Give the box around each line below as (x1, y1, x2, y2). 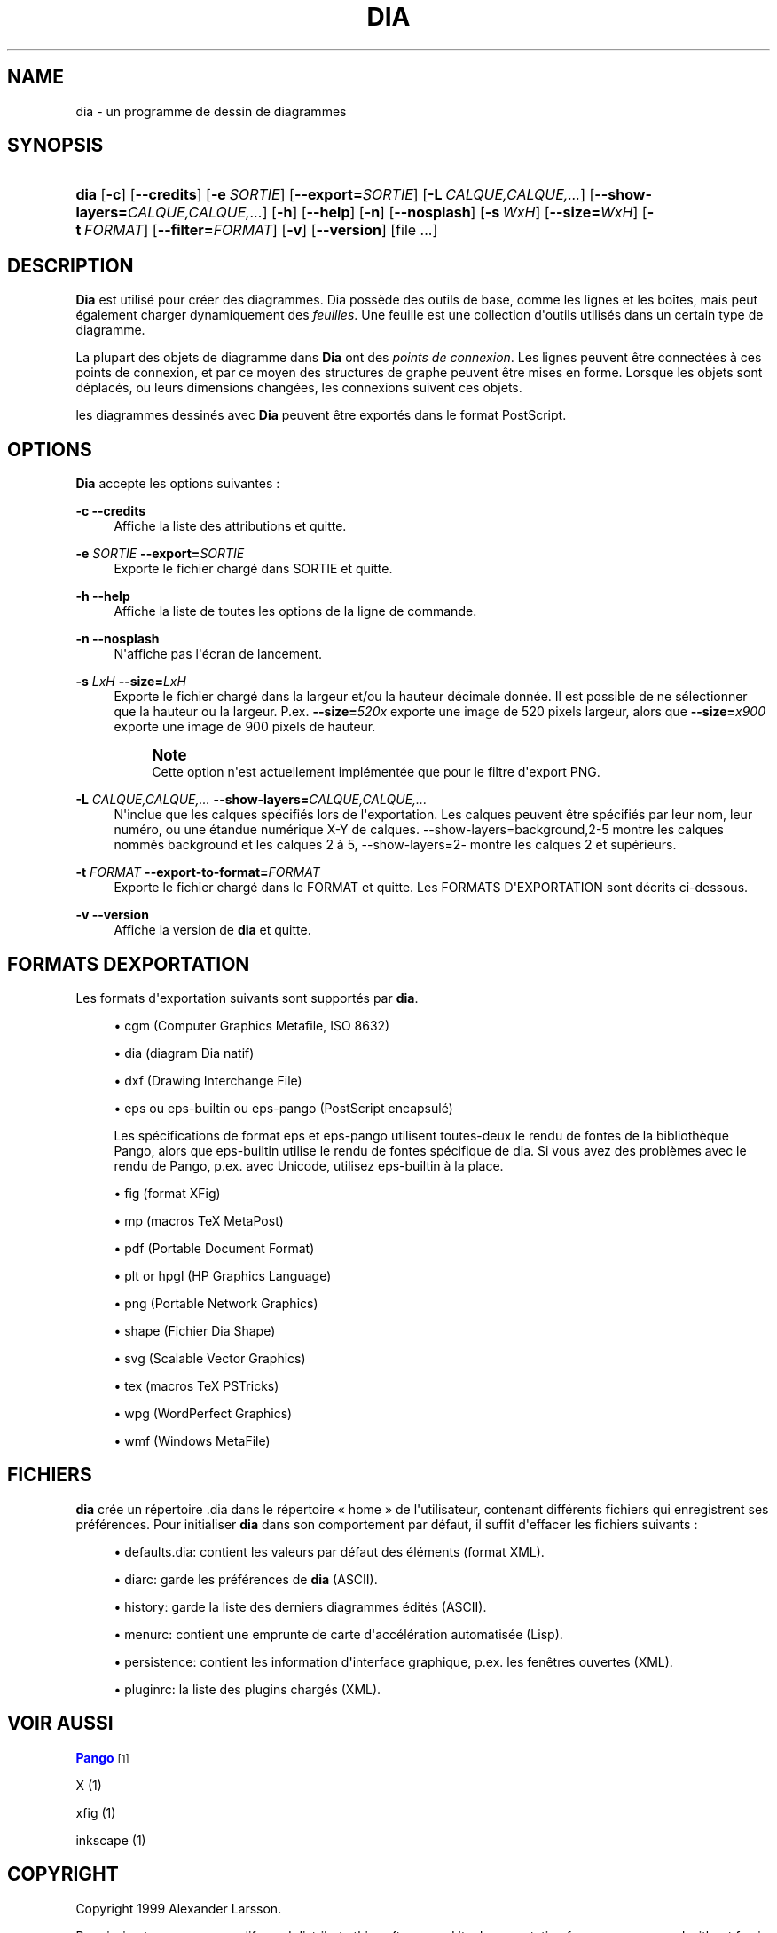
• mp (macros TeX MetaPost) (114, 1212, 284, 1228)
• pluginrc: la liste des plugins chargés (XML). (114, 1681, 381, 1697)
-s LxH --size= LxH (75, 674, 186, 690)
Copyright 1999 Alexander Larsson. (75, 1900, 282, 1916)
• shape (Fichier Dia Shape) (114, 1322, 276, 1338)
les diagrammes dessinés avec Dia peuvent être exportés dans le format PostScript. (75, 407, 567, 423)
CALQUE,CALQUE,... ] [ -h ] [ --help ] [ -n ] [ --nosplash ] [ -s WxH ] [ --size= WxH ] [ (127, 203, 647, 222)
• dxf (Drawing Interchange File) (114, 1072, 302, 1088)
